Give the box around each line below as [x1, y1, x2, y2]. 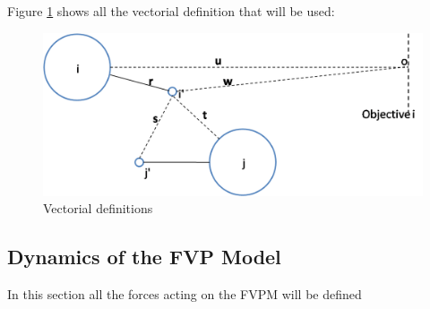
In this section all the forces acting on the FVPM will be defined [7, 285, 362, 304]
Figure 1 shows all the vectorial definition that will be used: [7, 2, 335, 20]
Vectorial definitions [43, 199, 153, 218]
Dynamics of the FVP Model [7, 243, 281, 270]
